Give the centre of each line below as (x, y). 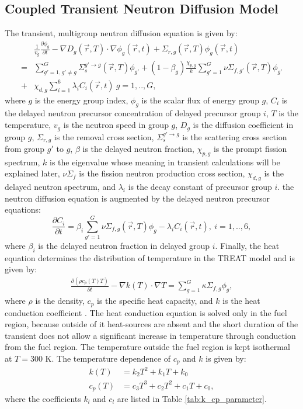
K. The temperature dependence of (108, 358)
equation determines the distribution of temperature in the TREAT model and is (150, 257)
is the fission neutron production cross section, (162, 173)
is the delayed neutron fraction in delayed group (124, 246)
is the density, (60, 301)
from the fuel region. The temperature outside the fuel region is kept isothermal (147, 347)
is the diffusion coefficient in (243, 125)
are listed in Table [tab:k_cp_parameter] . (192, 398)
